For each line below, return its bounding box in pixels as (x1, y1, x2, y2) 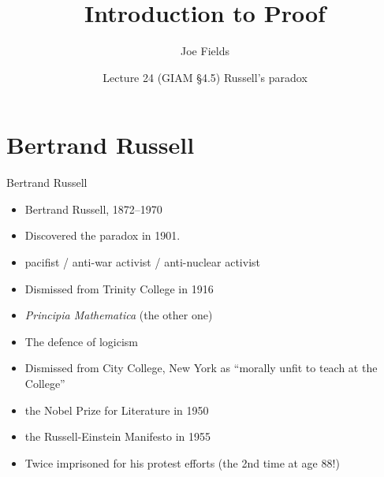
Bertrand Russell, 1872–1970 (24, 200, 162, 217)
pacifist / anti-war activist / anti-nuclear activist (24, 254, 260, 270)
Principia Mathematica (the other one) (24, 307, 213, 323)
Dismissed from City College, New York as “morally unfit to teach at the (24, 360, 378, 376)
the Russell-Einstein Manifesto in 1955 (24, 428, 211, 445)
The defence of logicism (24, 333, 138, 349)
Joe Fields (181, 43, 229, 59)
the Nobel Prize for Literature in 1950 (24, 401, 209, 418)
